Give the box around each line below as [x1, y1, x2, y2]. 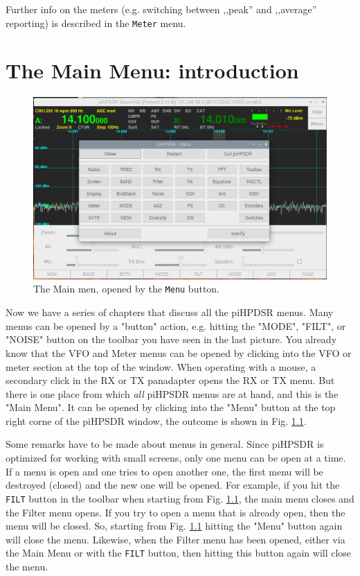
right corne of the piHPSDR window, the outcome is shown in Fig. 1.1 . [6, 413, 307, 428]
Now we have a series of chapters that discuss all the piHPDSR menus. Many [6, 305, 334, 320]
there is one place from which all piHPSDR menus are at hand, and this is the [6, 386, 339, 401]
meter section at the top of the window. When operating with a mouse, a [6, 359, 316, 374]
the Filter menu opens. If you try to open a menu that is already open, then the [6, 505, 345, 519]
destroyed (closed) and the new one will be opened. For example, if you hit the [6, 478, 340, 492]
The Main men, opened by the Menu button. [33, 281, 220, 296]
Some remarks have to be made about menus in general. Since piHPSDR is [6, 437, 324, 451]
